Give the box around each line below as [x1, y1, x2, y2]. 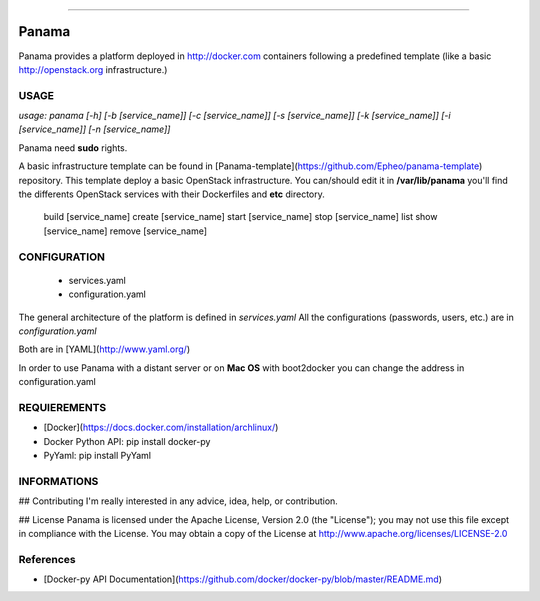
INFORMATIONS [18, 474, 99, 488]
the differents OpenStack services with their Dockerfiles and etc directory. [18, 188, 325, 200]
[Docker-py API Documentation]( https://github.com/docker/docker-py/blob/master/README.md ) [43, 573, 443, 585]
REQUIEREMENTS [18, 400, 107, 414]
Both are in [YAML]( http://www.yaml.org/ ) [18, 343, 190, 355]
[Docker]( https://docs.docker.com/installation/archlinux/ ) [43, 421, 279, 434]
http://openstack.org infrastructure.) [18, 63, 168, 75]
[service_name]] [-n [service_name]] [18, 123, 171, 135]
